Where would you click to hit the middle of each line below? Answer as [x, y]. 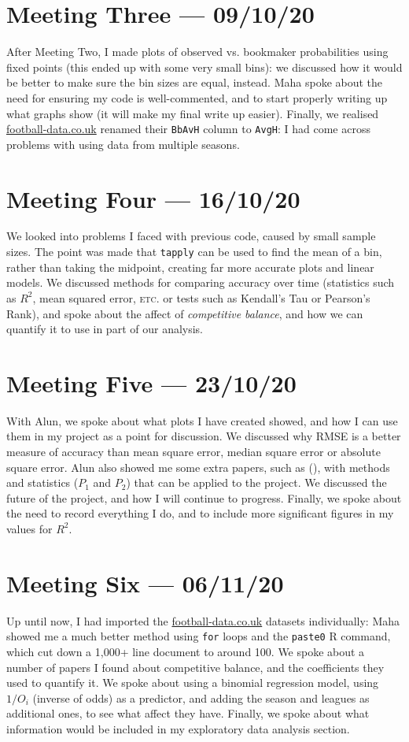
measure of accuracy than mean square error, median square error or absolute [193, 451]
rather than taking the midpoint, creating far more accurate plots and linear [190, 267]
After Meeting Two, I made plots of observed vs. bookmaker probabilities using [197, 52]
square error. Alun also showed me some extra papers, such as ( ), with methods [198, 467]
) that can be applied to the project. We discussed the [256, 482]
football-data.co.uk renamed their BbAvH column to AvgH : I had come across [188, 129]
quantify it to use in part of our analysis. [105, 329]
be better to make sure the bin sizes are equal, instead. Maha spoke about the [195, 82]
